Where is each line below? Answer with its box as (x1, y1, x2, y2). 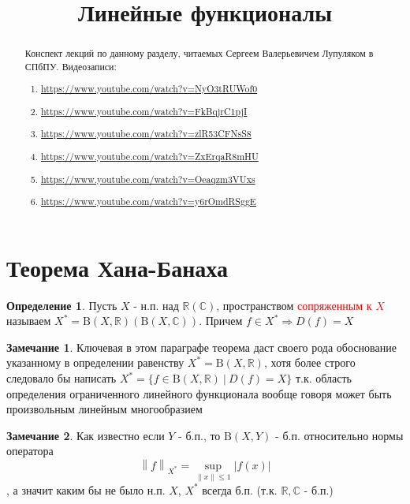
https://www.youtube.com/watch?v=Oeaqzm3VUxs (41, 172, 255, 185)
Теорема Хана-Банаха (6, 251, 228, 283)
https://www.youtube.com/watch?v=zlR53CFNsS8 (41, 127, 252, 140)
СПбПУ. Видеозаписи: (24, 59, 117, 73)
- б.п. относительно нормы (275, 427, 404, 443)
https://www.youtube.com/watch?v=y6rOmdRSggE (41, 195, 256, 208)
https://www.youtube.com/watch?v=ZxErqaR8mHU (41, 150, 259, 163)
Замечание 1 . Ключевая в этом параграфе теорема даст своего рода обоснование (6, 338, 397, 355)
